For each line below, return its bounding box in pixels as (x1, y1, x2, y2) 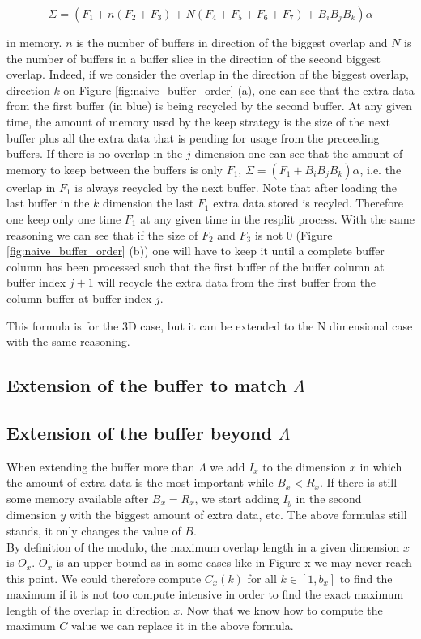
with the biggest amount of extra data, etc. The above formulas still (69, 506, 407, 523)
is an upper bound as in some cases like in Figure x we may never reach (56, 554, 412, 571)
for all (247, 569, 277, 586)
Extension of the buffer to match (6, 373, 287, 398)
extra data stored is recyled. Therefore (213, 194, 404, 211)
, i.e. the (359, 160, 402, 177)
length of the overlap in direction (6, 601, 170, 618)
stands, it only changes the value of (6, 522, 181, 539)
